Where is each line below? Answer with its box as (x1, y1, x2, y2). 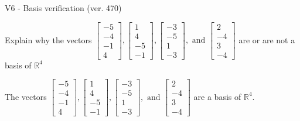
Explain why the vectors (5, 33, 92, 46)
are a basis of (193, 90, 241, 102)
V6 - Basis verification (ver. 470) (5, 2, 122, 13)
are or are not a (238, 33, 295, 46)
